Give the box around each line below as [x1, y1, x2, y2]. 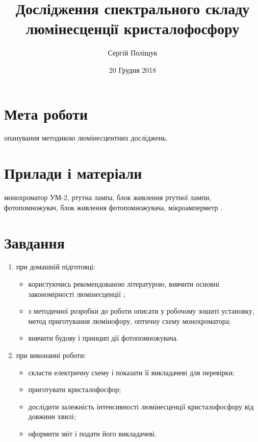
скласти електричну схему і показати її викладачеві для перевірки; [28, 367, 235, 377]
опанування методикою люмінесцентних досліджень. [4, 132, 168, 143]
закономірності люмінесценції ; [28, 288, 125, 299]
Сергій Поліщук [108, 47, 158, 58]
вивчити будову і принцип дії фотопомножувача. [28, 333, 178, 343]
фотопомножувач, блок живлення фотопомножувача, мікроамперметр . [4, 202, 223, 212]
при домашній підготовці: [16, 261, 96, 272]
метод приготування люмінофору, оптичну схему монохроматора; [28, 315, 231, 326]
